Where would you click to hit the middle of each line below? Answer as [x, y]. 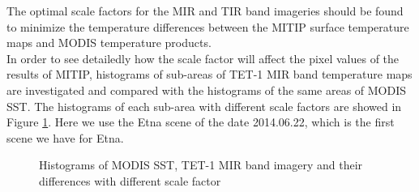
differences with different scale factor [130, 180]
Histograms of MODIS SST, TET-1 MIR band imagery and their [201, 165]
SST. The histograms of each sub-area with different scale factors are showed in [204, 106]
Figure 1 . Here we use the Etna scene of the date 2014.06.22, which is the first [201, 122]
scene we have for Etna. [65, 137]
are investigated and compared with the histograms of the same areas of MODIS [207, 90]
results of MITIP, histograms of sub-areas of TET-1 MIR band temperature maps [209, 74]
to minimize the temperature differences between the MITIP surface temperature [208, 26]
